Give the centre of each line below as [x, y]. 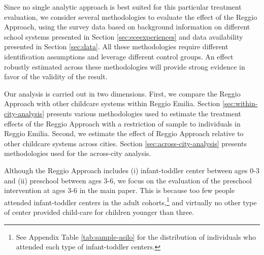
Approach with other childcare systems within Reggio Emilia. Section [112, 103]
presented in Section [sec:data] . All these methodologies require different [116, 46]
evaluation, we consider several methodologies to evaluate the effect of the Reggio [131, 17]
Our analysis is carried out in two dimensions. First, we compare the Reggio [122, 93]
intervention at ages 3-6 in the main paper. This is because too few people [120, 190]
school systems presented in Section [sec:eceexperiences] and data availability [124, 36]
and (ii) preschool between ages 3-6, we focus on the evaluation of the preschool [128, 180]
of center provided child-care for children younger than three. [99, 212]
